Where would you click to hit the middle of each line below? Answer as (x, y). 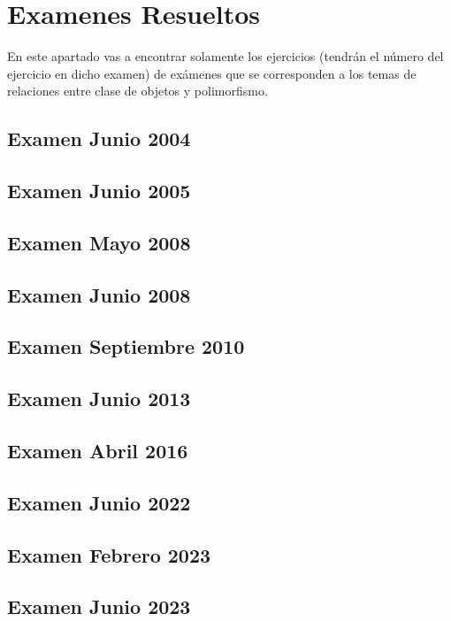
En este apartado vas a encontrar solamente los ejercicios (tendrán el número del (225, 56)
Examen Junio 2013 (99, 399)
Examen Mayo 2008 (99, 242)
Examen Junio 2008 (99, 294)
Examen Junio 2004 (99, 138)
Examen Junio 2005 (99, 191)
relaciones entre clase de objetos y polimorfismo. (138, 91)
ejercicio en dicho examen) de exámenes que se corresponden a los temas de (212, 73)
